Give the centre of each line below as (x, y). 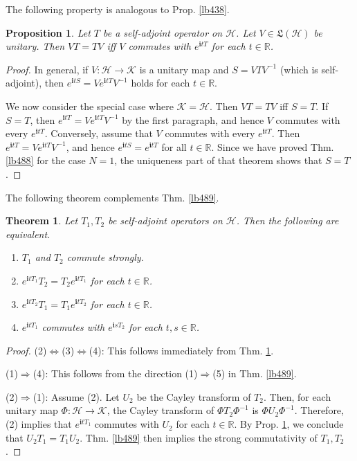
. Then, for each (297, 396)
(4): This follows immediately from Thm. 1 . (181, 350)
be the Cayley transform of (194, 396)
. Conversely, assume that (99, 133)
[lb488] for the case (46, 160)
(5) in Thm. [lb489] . (255, 373)
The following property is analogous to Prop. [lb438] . (118, 9)
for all (174, 146)
